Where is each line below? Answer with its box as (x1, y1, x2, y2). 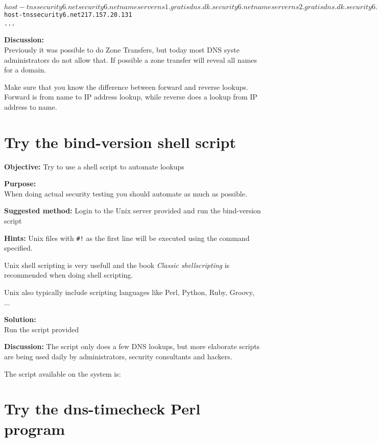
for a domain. (4, 64, 46, 75)
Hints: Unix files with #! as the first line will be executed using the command (4, 232, 250, 243)
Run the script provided (4, 324, 79, 334)
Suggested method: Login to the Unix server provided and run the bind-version (4, 205, 261, 216)
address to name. (4, 101, 57, 112)
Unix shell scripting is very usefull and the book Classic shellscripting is (4, 259, 230, 270)
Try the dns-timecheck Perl (4, 398, 201, 419)
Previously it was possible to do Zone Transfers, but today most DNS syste (4, 44, 240, 55)
